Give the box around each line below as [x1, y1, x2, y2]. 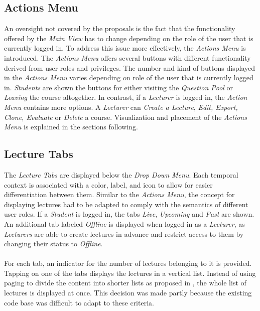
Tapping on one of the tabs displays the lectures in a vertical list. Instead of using [4, 267, 256, 278]
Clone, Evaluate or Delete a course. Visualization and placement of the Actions [4, 111, 247, 122]
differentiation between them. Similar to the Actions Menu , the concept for [4, 189, 235, 200]
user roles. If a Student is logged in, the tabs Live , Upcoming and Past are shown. [4, 209, 254, 219]
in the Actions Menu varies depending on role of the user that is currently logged [4, 72, 253, 83]
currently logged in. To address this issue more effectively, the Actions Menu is [4, 43, 246, 53]
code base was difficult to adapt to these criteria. [4, 297, 154, 307]
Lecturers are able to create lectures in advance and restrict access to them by [4, 228, 244, 239]
